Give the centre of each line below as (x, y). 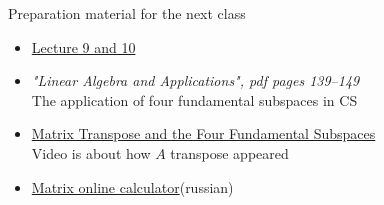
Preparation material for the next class (127, 13)
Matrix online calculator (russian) (132, 186)
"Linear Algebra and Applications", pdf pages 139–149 (195, 80)
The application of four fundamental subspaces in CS (194, 99)
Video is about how (91, 152)
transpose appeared (229, 152)
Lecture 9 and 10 (83, 46)
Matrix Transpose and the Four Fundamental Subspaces (203, 133)
